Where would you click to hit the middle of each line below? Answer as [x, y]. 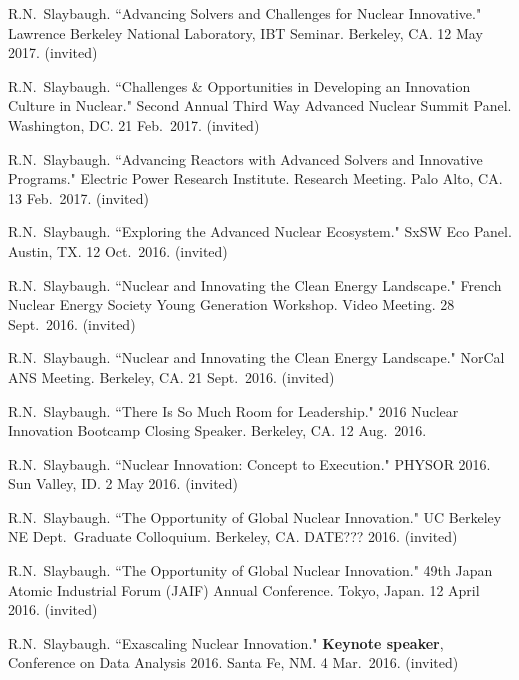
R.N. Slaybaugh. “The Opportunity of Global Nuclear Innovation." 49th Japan [250, 570]
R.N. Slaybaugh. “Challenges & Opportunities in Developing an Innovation [239, 85]
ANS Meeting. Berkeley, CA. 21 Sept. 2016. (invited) [171, 376]
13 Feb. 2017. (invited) [78, 197]
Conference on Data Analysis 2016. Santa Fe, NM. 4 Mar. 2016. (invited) [233, 662]
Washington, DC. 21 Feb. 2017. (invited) [134, 124]
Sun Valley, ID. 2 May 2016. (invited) [123, 483]
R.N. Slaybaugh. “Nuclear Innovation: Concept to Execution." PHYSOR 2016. [249, 463]
